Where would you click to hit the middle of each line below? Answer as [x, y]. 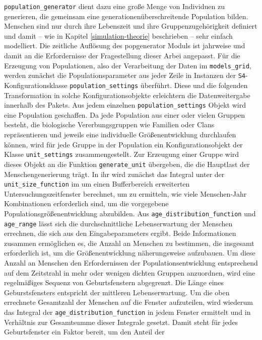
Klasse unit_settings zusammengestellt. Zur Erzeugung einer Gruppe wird [122, 154]
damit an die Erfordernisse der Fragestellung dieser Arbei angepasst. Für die [122, 56]
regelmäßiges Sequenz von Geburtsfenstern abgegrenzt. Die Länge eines [114, 282]
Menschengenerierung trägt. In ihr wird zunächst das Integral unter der [114, 174]
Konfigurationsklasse [36, 85]
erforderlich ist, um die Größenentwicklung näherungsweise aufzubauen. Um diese [130, 253]
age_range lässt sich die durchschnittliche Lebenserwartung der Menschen [118, 223]
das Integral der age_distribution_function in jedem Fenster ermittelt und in [127, 312]
